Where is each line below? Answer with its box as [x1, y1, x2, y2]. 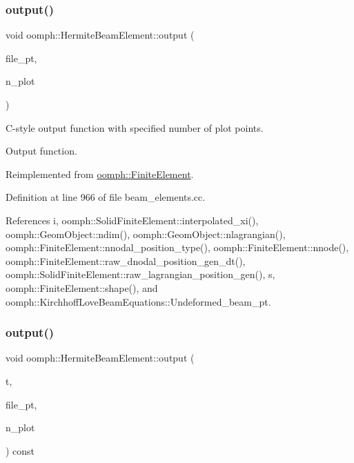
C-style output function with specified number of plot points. [6, 120, 264, 135]
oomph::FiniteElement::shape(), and [6, 280, 158, 295]
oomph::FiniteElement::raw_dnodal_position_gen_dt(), [6, 253, 246, 268]
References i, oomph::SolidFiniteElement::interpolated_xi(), [6, 213, 259, 227]
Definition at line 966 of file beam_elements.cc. [6, 190, 206, 204]
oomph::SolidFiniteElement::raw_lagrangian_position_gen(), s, [6, 267, 275, 282]
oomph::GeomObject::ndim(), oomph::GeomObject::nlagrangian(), [6, 226, 286, 241]
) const [6, 443, 35, 457]
